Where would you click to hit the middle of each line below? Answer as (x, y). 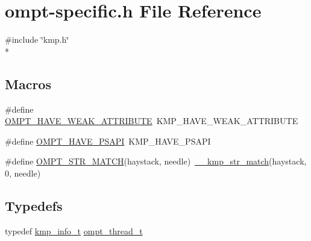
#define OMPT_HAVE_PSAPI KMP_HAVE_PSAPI (108, 141)
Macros (28, 83)
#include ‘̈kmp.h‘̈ (37, 39)
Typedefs (34, 205)
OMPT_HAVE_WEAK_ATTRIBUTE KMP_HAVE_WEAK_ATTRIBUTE (152, 121)
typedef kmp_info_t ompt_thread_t (74, 230)
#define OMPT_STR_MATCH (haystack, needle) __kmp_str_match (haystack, (156, 161)
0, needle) (23, 173)
